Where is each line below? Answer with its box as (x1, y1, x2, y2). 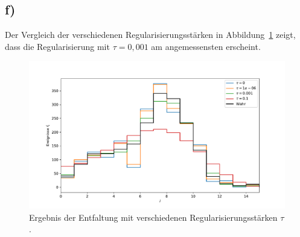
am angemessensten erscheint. (151, 40, 261, 52)
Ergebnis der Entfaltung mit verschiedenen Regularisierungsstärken (29, 211, 278, 223)
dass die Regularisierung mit (5, 40, 110, 52)
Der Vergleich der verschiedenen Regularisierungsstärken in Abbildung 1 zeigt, (5, 28, 296, 41)
